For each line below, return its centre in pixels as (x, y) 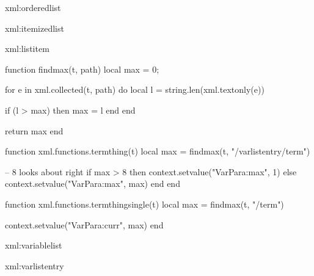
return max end (34, 130)
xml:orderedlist (33, 7)
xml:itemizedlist (35, 28)
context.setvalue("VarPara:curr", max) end (84, 224)
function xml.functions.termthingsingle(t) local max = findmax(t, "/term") (144, 204)
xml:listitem (27, 49)
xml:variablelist (34, 245)
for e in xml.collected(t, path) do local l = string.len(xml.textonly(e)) (135, 89)
